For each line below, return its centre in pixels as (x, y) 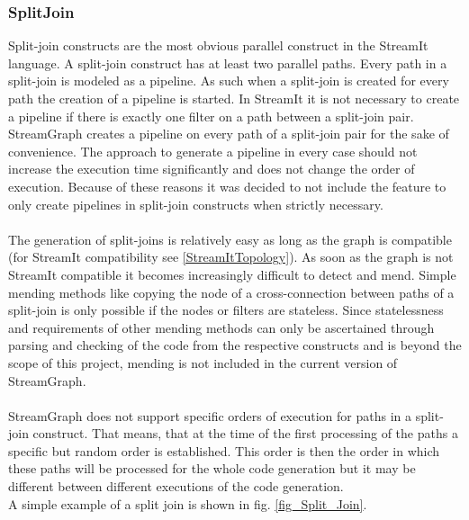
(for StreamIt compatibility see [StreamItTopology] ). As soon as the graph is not (231, 257)
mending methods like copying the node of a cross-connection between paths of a (231, 292)
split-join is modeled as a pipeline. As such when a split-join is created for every (229, 81)
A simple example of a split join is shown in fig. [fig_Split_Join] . (188, 503)
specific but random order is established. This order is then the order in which (224, 450)
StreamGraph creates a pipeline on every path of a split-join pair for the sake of (229, 134)
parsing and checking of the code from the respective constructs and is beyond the (235, 345)
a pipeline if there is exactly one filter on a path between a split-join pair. (211, 116)
